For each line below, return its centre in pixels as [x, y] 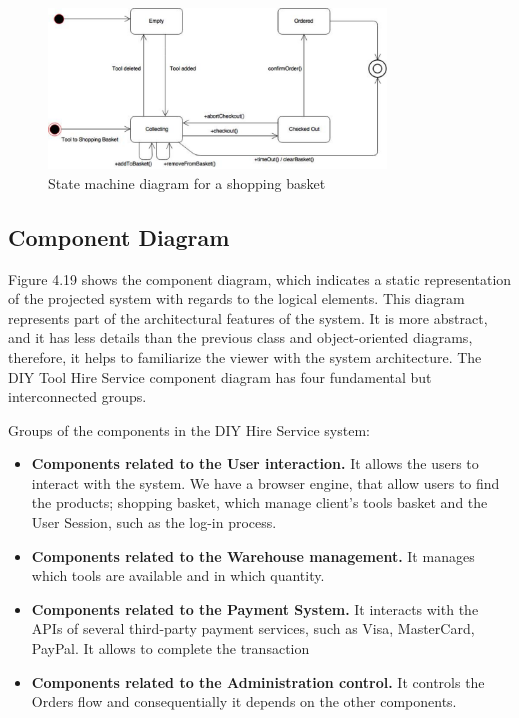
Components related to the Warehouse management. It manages [253, 555]
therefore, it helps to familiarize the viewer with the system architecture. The [245, 356]
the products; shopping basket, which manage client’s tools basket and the [259, 502]
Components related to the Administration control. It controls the [258, 681]
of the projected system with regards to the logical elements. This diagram [236, 298]
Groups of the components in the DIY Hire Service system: [189, 429]
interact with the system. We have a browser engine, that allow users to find [265, 482]
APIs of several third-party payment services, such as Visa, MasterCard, [253, 628]
